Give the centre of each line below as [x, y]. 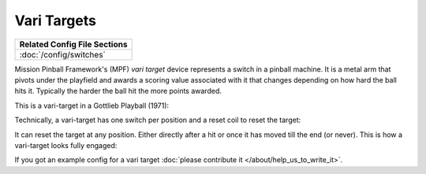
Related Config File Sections [73, 44]
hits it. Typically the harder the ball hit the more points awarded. [118, 91]
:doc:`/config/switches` [63, 54]
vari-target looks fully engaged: [66, 145]
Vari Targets [55, 20]
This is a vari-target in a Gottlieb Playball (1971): [92, 106]
